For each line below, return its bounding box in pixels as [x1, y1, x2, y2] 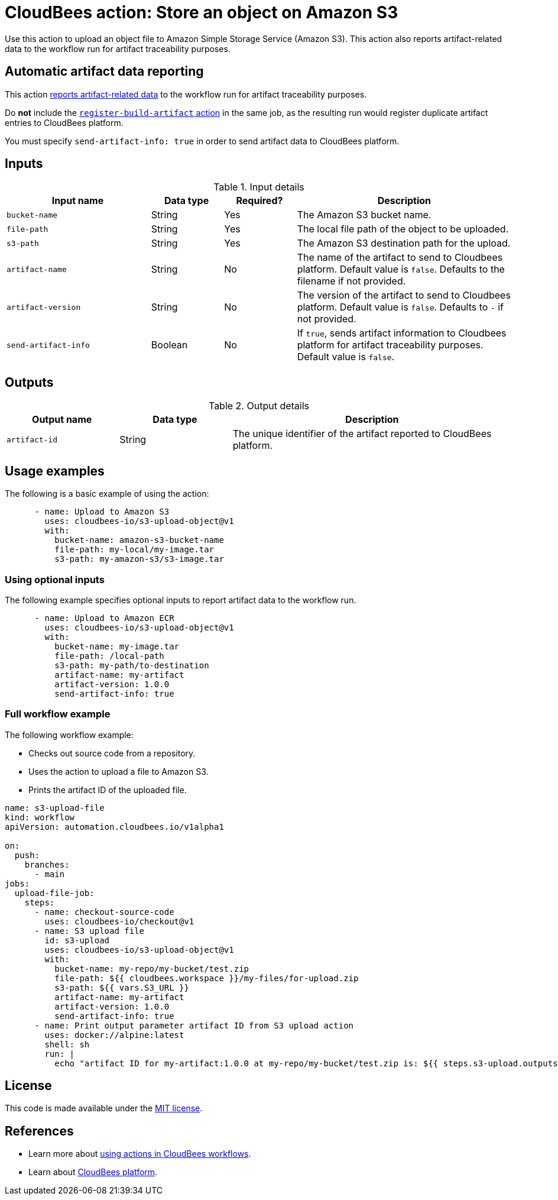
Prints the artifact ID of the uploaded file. [28, 784, 187, 795]
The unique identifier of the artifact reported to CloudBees [232, 428, 492, 440]
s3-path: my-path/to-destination [54, 660, 209, 670]
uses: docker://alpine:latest [44, 1030, 184, 1040]
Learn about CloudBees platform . [28, 1167, 158, 1178]
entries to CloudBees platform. [5, 117, 124, 128]
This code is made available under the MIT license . [5, 1103, 203, 1114]
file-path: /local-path [54, 651, 164, 661]
